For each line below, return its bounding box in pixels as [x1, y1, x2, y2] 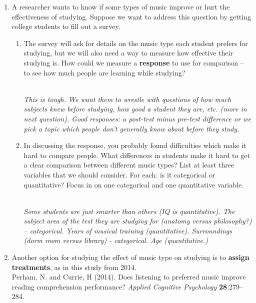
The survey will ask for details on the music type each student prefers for [23, 37, 248, 48]
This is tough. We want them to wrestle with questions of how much [23, 93, 231, 104]
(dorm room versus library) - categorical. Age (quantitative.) [23, 235, 208, 245]
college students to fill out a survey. [11, 21, 120, 31]
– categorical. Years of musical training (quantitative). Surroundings [23, 225, 232, 235]
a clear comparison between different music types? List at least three [23, 159, 234, 170]
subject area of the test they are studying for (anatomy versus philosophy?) [23, 215, 252, 226]
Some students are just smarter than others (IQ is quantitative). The [23, 205, 235, 216]
